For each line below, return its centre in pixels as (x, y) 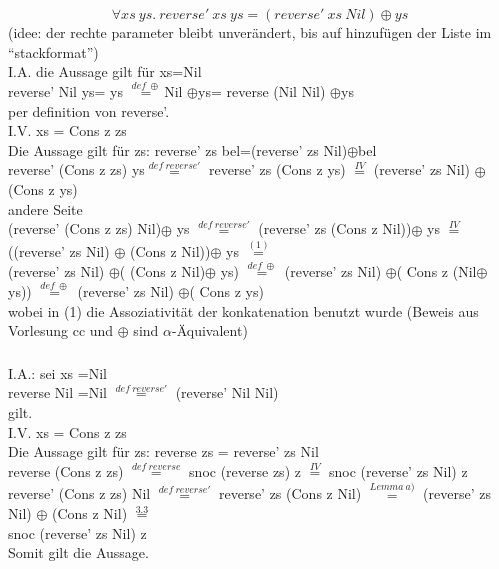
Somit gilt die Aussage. (78, 552)
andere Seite (45, 208)
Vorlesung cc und (61, 330)
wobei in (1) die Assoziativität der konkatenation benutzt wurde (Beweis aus (243, 310)
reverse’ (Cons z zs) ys (76, 169)
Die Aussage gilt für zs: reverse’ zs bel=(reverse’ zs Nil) (178, 149)
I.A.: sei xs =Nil (57, 372)
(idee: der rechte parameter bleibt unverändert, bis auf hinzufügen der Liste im (250, 31)
